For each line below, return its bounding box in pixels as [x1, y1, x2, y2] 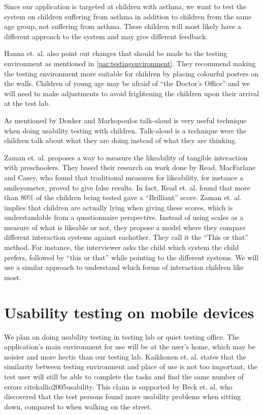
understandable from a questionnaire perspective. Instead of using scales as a [4, 212, 244, 223]
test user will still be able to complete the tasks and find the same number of [4, 371, 244, 381]
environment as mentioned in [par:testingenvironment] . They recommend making [4, 58, 256, 68]
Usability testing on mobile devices [4, 301, 254, 322]
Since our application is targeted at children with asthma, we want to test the [4, 1, 247, 11]
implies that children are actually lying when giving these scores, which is [4, 202, 233, 212]
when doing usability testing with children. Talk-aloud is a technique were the [4, 125, 247, 135]
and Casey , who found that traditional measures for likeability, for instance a [4, 172, 244, 182]
